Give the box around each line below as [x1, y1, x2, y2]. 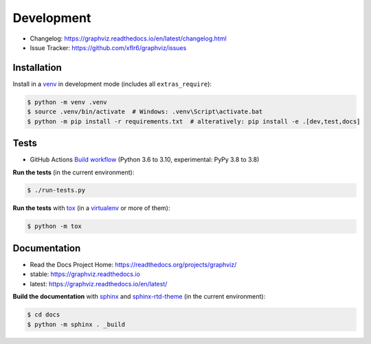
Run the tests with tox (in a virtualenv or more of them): [12, 204, 170, 212]
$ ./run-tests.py [27, 186, 86, 194]
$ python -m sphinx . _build [27, 320, 126, 328]
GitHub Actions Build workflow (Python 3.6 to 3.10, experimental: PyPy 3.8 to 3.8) [30, 155, 260, 164]
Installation [12, 62, 62, 73]
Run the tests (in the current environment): [12, 168, 135, 176]
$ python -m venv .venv [27, 98, 108, 106]
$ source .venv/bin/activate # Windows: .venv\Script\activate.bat [27, 108, 263, 116]
